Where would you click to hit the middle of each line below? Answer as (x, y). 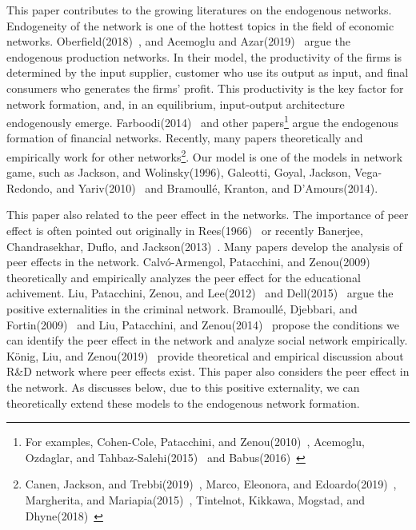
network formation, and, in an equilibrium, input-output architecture (176, 104)
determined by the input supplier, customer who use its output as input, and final (208, 72)
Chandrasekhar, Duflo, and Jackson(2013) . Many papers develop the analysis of (204, 246)
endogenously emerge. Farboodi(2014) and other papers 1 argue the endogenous (202, 121)
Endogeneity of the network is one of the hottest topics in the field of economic (200, 25)
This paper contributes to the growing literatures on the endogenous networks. (199, 10)
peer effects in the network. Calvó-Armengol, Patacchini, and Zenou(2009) (188, 262)
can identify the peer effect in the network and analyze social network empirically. (207, 340)
